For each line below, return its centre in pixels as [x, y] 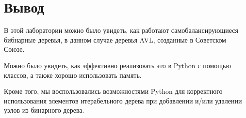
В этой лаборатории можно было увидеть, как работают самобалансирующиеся [121, 30]
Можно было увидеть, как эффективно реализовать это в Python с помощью [117, 65]
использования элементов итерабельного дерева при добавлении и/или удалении [123, 100]
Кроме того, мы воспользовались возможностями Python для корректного [113, 91]
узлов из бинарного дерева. [44, 110]
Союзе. [14, 49]
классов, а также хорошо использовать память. [73, 75]
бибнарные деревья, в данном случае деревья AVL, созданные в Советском [115, 39]
